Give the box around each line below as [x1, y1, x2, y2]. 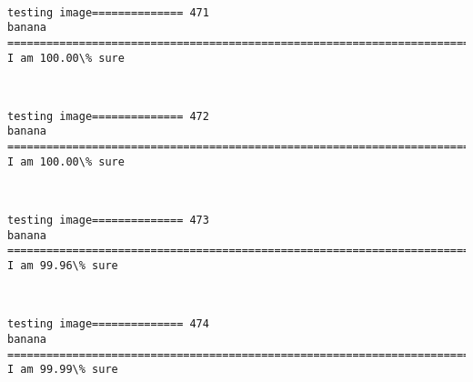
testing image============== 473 [7, 214, 209, 227]
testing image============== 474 [7, 317, 209, 331]
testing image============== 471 [7, 5, 209, 19]
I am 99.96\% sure [7, 259, 118, 272]
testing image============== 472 [7, 109, 209, 123]
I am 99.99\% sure [7, 363, 118, 377]
